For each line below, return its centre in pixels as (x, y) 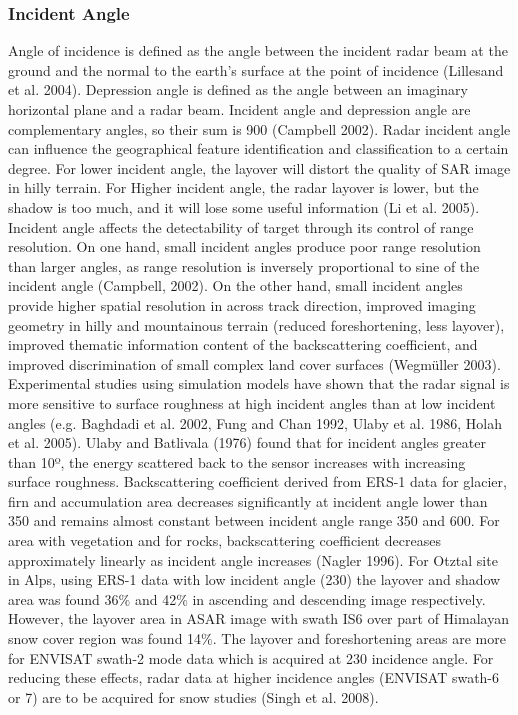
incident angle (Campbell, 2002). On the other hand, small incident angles (235, 285)
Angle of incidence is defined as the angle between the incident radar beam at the (258, 50)
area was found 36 (63, 598)
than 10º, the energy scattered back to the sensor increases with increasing (237, 461)
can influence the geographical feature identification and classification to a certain (258, 148)
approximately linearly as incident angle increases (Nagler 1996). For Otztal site (253, 559)
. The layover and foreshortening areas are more (359, 638)
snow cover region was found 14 (105, 638)
